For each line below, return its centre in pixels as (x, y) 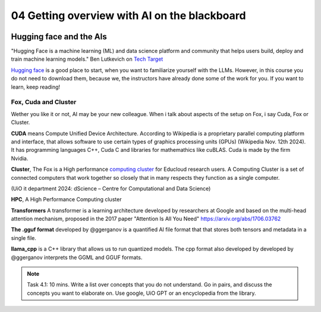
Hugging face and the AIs (59, 37)
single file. (24, 238)
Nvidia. (20, 158)
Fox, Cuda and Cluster (44, 102)
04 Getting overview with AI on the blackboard (128, 15)
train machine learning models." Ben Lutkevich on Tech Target (87, 59)
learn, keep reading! (36, 87)
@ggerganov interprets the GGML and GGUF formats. (77, 257)
